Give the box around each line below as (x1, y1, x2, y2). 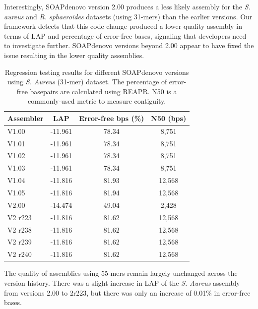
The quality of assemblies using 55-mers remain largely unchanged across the (4, 268, 238, 278)
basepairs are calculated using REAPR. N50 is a (30, 86, 177, 96)
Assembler (7, 113, 44, 123)
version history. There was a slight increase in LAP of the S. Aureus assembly (4, 277, 240, 288)
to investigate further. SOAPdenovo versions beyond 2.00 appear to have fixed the (4, 40, 254, 51)
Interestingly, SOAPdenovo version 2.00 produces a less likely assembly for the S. (4, 1, 251, 11)
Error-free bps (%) (79, 113, 144, 123)
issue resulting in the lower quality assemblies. (4, 50, 144, 60)
